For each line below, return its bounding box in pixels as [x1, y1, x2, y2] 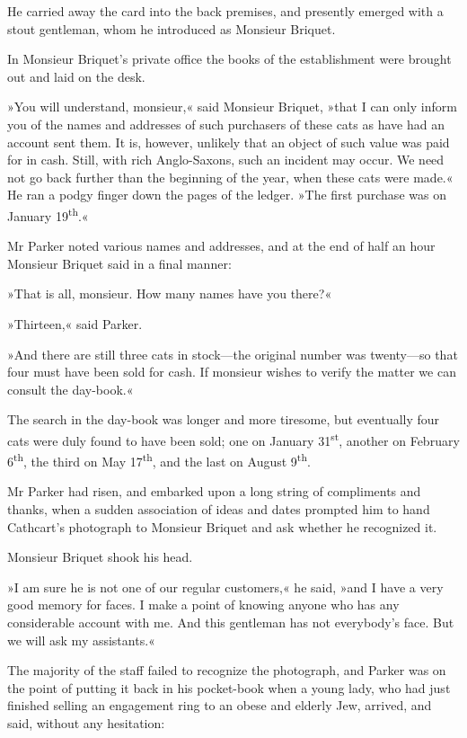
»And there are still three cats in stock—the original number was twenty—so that [7, 344, 458, 363]
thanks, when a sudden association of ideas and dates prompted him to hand [7, 500, 430, 519]
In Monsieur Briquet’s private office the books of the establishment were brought [7, 49, 452, 68]
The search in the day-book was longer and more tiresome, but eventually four [7, 410, 440, 429]
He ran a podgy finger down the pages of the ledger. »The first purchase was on [7, 185, 446, 204]
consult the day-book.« [7, 379, 134, 398]
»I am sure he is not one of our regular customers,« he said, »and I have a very [7, 577, 444, 596]
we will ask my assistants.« [7, 630, 155, 649]
